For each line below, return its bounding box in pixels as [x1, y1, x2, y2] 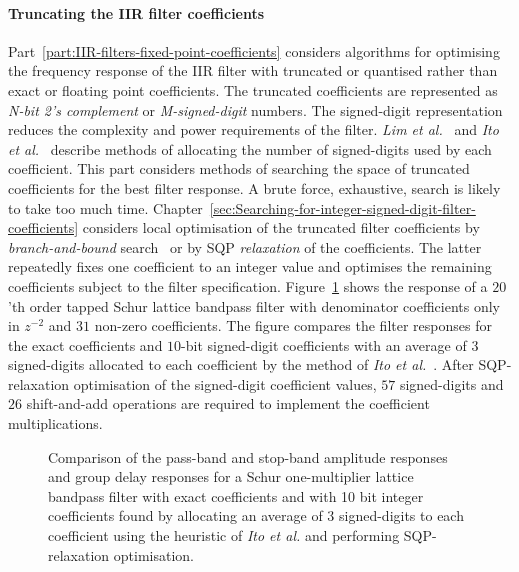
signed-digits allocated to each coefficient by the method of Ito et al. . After [8, 354, 474, 375]
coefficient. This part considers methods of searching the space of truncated [8, 158, 470, 179]
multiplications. [8, 413, 103, 434]
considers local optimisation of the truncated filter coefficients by [82, 217, 480, 238]
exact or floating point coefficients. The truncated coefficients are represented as [8, 79, 498, 100]
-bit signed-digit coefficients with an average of [181, 334, 467, 355]
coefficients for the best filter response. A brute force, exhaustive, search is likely [8, 177, 501, 198]
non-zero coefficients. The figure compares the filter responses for [94, 315, 492, 336]
